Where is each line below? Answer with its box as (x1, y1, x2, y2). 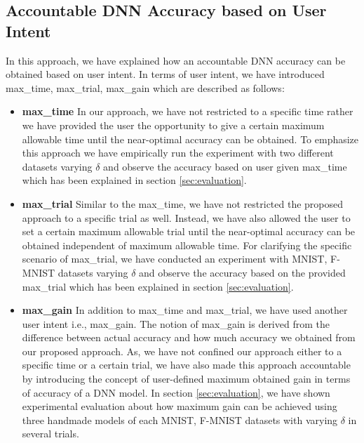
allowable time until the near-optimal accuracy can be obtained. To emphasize (22, 131, 359, 146)
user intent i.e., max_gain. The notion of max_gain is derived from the (22, 316, 330, 331)
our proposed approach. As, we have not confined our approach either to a (22, 343, 342, 358)
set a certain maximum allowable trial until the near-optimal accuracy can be (22, 224, 356, 239)
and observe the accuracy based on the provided (139, 265, 346, 279)
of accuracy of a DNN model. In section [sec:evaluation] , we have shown (22, 385, 330, 399)
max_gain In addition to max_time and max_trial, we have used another (22, 303, 348, 317)
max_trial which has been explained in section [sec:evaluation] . (22, 279, 294, 293)
